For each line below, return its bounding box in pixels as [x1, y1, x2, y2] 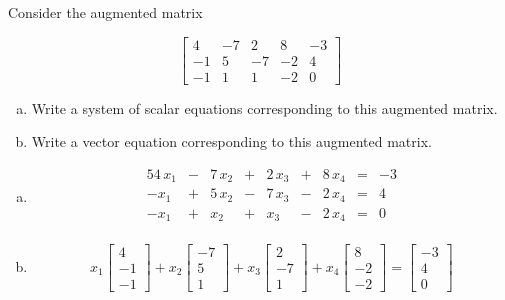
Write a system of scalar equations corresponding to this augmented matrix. [31, 97, 498, 118]
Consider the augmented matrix [8, 2, 203, 22]
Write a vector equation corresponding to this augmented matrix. [31, 131, 432, 152]
